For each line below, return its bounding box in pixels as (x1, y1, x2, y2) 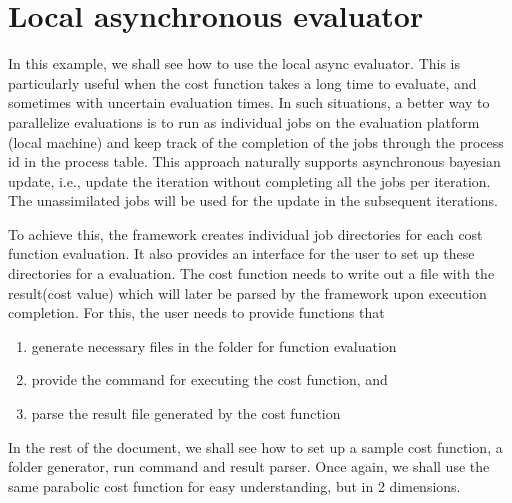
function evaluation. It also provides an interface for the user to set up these (8, 243, 475, 264)
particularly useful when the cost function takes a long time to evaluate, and (8, 72, 477, 93)
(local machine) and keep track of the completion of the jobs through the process (8, 131, 504, 152)
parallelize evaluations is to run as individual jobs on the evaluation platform (8, 111, 480, 132)
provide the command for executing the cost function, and (31, 369, 388, 390)
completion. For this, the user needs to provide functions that (8, 302, 385, 323)
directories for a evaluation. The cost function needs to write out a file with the (8, 263, 495, 284)
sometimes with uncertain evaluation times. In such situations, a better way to (8, 92, 490, 113)
